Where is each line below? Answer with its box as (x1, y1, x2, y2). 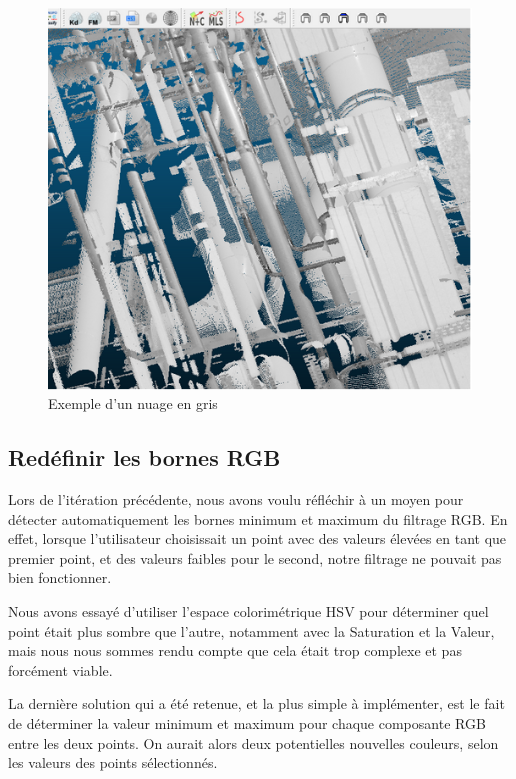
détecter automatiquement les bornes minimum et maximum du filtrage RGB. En (8, 508, 508, 529)
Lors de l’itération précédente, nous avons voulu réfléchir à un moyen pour (8, 489, 464, 510)
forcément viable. (8, 659, 113, 680)
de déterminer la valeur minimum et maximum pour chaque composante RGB (8, 713, 486, 733)
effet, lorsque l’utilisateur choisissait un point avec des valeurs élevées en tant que (8, 528, 507, 549)
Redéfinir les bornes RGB (8, 442, 281, 473)
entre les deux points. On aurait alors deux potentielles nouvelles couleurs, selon (8, 732, 499, 753)
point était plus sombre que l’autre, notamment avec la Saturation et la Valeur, (8, 620, 495, 641)
